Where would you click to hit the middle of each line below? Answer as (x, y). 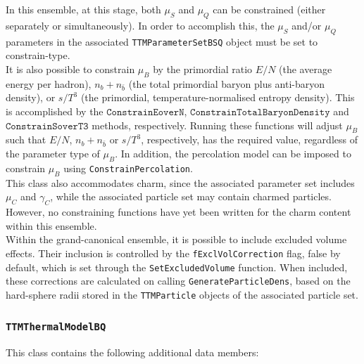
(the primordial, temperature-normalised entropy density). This (218, 97)
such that (26, 139)
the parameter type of (53, 154)
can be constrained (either (269, 9)
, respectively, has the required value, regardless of (249, 139)
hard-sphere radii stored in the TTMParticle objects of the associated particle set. (182, 294)
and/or (307, 25)
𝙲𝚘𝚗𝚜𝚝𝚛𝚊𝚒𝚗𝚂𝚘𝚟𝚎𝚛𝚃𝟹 (47, 126)
